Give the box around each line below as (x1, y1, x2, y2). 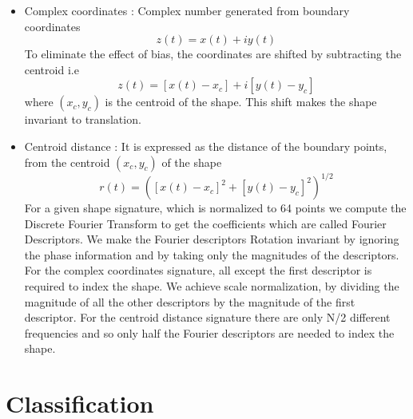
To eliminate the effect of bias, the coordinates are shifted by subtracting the (24, 45, 402, 62)
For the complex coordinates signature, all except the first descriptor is (24, 262, 372, 279)
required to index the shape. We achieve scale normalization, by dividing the (24, 278, 399, 294)
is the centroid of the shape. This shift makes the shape (105, 93, 377, 110)
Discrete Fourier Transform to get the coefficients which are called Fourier (24, 215, 387, 231)
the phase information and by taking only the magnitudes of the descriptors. (24, 246, 399, 263)
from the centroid (24, 153, 110, 170)
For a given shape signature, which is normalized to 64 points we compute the (24, 200, 407, 216)
